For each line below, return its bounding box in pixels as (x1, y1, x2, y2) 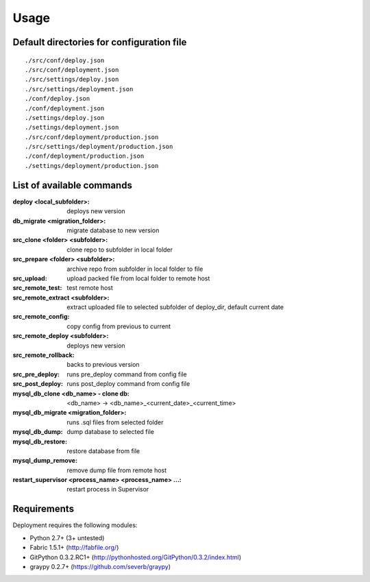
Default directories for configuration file (12, 36, 187, 48)
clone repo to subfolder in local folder (66, 245, 173, 254)
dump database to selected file (66, 428, 154, 436)
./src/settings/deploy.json (25, 75, 119, 84)
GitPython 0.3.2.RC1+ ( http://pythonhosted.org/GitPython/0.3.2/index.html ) (29, 553, 242, 561)
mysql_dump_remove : (12, 457, 78, 465)
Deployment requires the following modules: (12, 521, 138, 529)
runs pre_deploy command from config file (66, 370, 188, 378)
